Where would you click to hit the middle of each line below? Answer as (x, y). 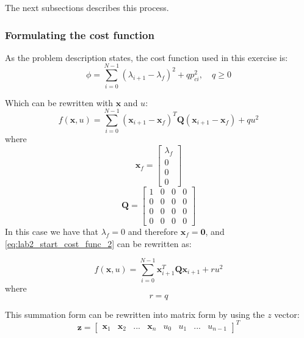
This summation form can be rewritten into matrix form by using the (135, 314)
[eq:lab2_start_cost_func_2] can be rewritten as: (98, 243)
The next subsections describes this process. (87, 7)
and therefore (153, 231)
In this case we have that (52, 231)
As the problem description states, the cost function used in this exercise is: (147, 57)
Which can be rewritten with (59, 102)
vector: (287, 314)
